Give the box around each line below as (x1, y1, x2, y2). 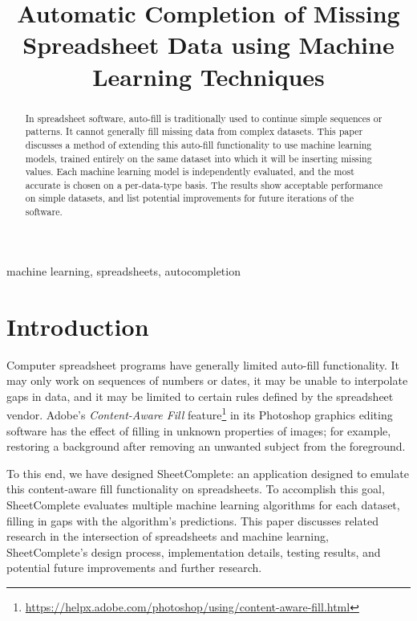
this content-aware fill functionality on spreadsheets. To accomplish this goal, (6, 480, 385, 497)
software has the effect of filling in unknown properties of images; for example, (6, 422, 391, 439)
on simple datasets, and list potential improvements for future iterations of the (25, 191, 354, 205)
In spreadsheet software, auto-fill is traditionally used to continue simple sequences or (25, 111, 383, 125)
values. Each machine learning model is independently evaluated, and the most (25, 165, 354, 178)
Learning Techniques (92, 59, 325, 92)
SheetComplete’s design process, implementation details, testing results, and (6, 543, 381, 560)
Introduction (6, 309, 149, 342)
